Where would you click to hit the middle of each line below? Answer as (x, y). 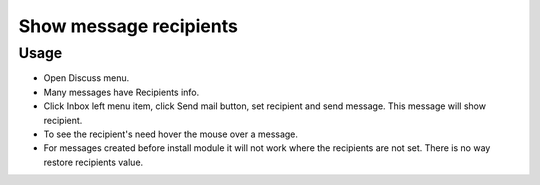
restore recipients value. (93, 162)
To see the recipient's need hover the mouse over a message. (171, 134)
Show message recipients (128, 26)
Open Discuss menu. (86, 78)
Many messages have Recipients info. (121, 92)
